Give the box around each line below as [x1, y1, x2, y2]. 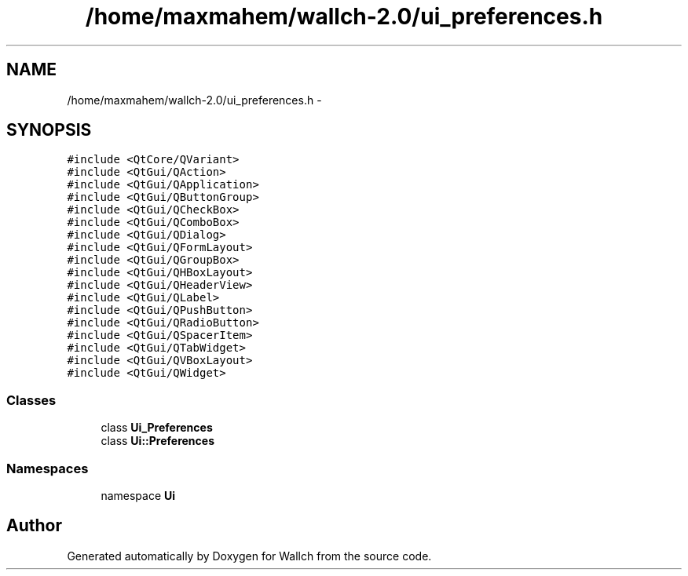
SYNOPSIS [6, 120, 92, 140]
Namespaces [6, 460, 89, 476]
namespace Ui [101, 488, 176, 502]
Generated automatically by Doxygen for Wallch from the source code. [67, 549, 432, 563]
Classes [6, 392, 57, 408]
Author [6, 516, 62, 536]
